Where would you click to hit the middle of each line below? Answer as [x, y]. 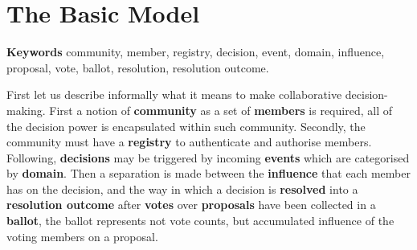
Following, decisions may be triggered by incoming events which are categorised [208, 157]
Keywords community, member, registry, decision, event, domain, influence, [196, 52]
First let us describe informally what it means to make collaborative [174, 94]
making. [26, 110]
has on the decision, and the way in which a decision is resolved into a [182, 189]
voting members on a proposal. [82, 236]
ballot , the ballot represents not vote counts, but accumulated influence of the [200, 221]
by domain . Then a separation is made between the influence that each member [208, 173]
